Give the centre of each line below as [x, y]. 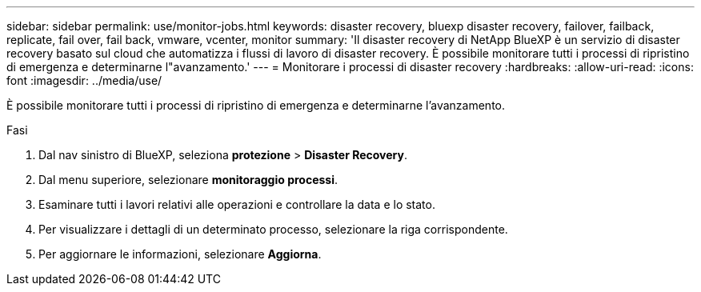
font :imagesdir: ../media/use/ [84, 80]
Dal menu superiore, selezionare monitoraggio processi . [188, 180]
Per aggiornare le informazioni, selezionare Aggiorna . [180, 254]
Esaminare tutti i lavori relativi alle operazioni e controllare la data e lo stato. [237, 204]
